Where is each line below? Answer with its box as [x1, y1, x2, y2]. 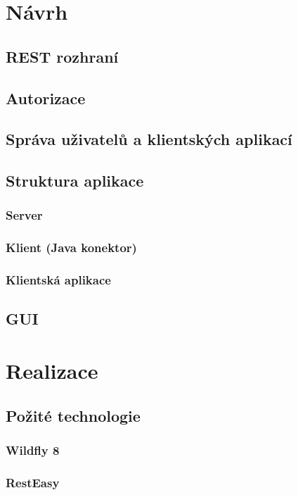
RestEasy [6, 473, 60, 491]
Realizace [6, 356, 98, 384]
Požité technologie [6, 404, 141, 426]
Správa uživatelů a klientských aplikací [6, 128, 292, 150]
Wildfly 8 [6, 441, 60, 458]
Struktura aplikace [6, 170, 144, 192]
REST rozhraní [6, 45, 119, 67]
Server [6, 206, 43, 224]
